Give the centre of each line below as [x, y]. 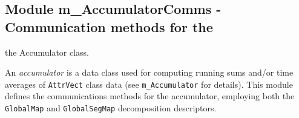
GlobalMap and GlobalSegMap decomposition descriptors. [111, 108]
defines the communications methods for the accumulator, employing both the [150, 96]
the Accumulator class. [47, 52]
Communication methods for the [109, 26]
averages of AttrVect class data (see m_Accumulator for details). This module [149, 84]
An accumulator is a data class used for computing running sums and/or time [149, 72]
